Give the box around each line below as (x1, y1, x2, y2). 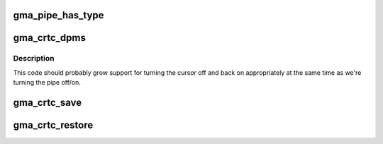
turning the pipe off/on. (13, 78, 81, 87)
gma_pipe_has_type (13, 9, 104, 21)
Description (13, 54, 55, 64)
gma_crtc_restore (13, 119, 94, 131)
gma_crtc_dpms (13, 32, 87, 44)
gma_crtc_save (13, 96, 82, 109)
